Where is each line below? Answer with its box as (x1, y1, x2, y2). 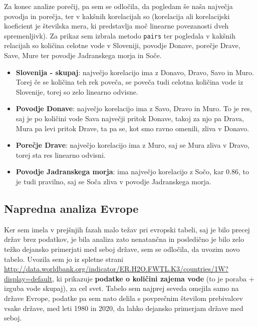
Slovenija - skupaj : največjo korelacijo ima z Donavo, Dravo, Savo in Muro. (16, 67, 254, 77)
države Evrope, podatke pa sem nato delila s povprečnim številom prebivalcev (4, 292, 243, 303)
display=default (4, 273, 53, 283)
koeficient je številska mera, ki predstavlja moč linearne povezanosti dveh (4, 21, 229, 31)
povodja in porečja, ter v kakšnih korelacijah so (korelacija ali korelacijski (4, 11, 230, 21)
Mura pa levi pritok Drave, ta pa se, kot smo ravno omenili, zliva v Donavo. (16, 123, 249, 133)
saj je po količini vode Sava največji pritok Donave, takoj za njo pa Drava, (16, 113, 244, 123)
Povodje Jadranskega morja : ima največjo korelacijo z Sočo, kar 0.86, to (16, 166, 249, 177)
